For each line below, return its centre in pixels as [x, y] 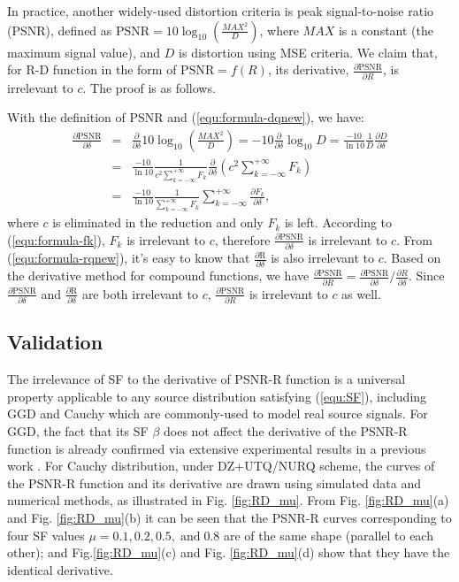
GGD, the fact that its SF [78, 430]
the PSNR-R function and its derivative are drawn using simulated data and [214, 482]
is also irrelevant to [323, 258]
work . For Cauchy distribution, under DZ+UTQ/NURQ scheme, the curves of [221, 466]
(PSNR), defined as [60, 30]
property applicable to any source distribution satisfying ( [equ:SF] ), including [217, 396]
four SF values [46, 535]
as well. [361, 293]
